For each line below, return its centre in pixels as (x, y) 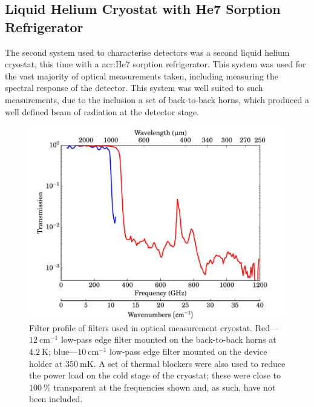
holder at (46, 363)
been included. (56, 399)
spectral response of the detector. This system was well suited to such (134, 88)
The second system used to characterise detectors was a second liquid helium (147, 52)
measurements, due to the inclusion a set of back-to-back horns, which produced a (157, 99)
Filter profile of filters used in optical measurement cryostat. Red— (154, 327)
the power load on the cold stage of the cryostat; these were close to (155, 375)
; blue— (63, 351)
